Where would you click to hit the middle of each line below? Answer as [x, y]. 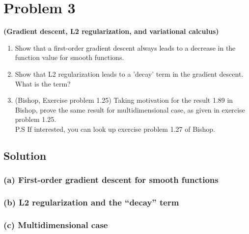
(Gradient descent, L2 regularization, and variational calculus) [111, 31]
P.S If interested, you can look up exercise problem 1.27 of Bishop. [115, 129]
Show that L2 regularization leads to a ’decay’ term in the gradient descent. [129, 73]
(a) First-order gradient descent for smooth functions [111, 180]
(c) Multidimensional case [56, 224]
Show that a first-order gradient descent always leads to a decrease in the [125, 47]
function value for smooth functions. [69, 57]
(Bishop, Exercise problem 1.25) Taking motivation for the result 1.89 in [124, 100]
